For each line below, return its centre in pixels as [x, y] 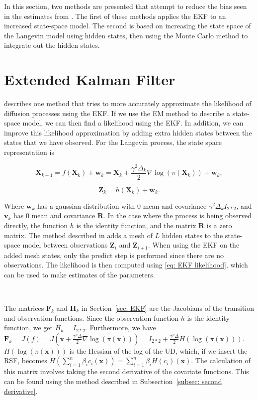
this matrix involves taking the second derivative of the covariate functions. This [127, 371]
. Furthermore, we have [121, 328]
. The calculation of [221, 360]
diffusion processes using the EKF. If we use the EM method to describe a [117, 113]
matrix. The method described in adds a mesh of [78, 235]
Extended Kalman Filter [90, 79]
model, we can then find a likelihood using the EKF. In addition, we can [133, 123]
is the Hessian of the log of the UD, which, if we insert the [158, 350]
